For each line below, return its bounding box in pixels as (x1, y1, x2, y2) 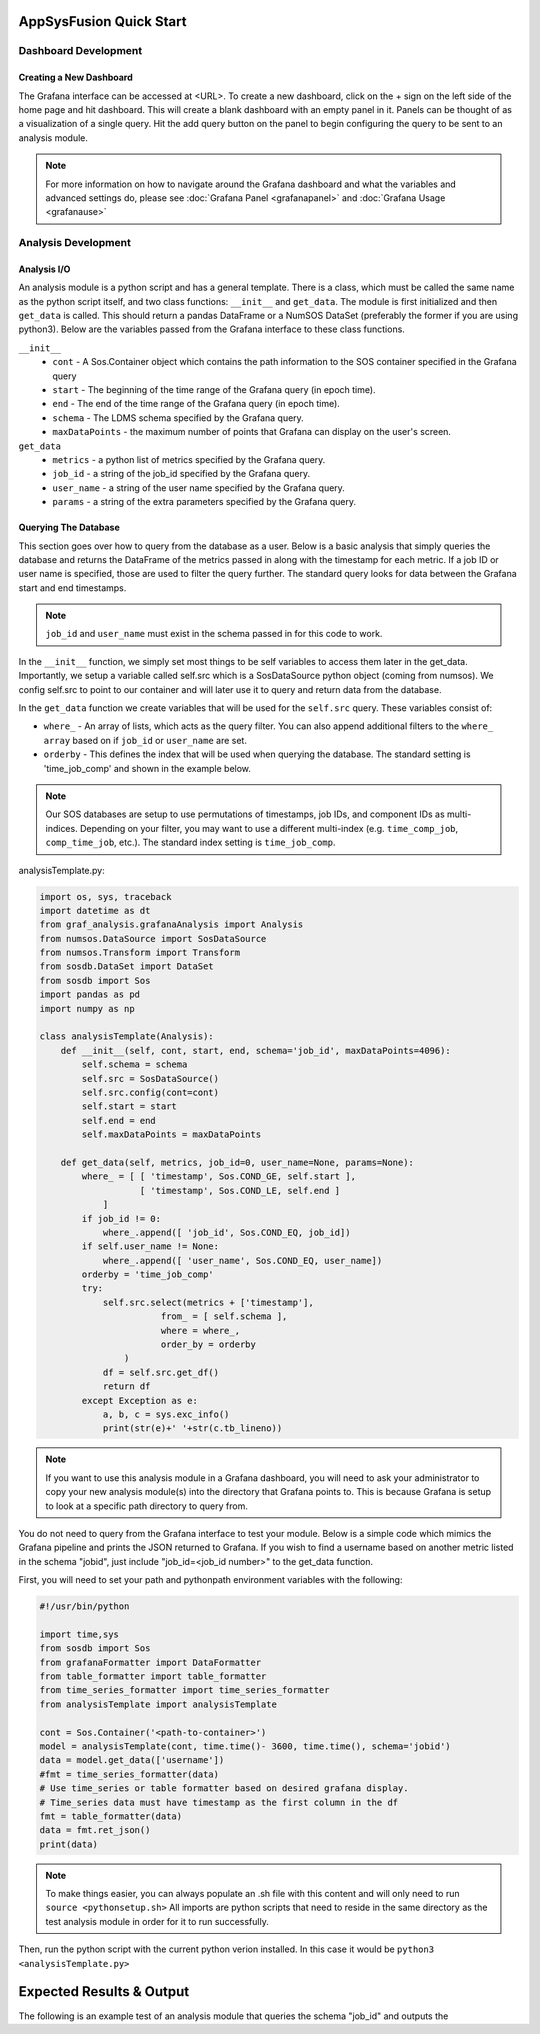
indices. (45, 822, 79, 834)
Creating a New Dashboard (18, 71, 134, 84)
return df (102, 1381, 151, 1392)
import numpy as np (39, 1003, 135, 1014)
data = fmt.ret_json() (39, 1825, 151, 1836)
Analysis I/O (18, 263, 71, 275)
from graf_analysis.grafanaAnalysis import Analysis (39, 919, 304, 930)
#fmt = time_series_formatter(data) (39, 1768, 220, 1780)
